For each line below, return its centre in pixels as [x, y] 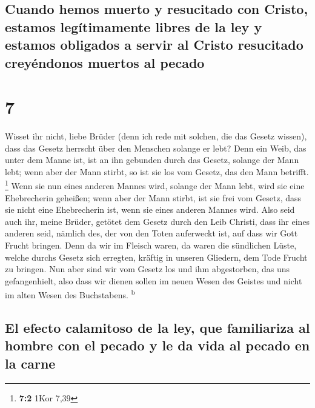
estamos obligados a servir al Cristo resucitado [154, 45]
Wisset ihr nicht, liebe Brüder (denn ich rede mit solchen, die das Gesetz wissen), [156, 136]
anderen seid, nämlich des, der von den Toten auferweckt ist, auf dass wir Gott [151, 233]
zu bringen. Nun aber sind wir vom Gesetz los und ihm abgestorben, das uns [148, 269]
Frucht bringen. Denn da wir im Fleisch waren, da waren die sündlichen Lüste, [151, 245]
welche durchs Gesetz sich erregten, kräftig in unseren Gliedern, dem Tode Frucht [156, 257]
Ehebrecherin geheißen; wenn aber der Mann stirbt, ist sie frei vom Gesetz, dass [153, 197]
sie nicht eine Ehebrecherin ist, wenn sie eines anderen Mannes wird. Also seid [150, 209]
